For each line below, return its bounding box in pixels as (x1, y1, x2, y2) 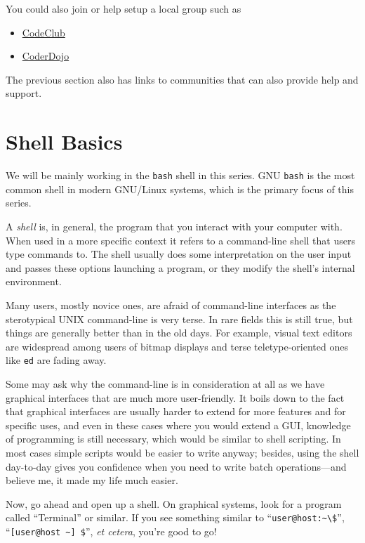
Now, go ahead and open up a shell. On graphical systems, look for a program (6, 496, 342, 511)
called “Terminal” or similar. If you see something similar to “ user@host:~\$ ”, (6, 510, 345, 525)
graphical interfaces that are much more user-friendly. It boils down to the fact (6, 390, 345, 405)
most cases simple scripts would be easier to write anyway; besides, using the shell (6, 445, 359, 459)
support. (6, 86, 42, 100)
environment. (6, 274, 62, 289)
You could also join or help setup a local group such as (6, 1, 241, 15)
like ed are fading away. (6, 353, 107, 367)
